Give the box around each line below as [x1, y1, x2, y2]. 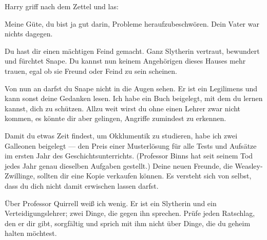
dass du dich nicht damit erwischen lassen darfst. [5, 180, 159, 191]
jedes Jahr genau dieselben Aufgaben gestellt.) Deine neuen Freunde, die [5, 160, 233, 171]
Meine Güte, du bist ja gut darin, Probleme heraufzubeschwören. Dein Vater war [5, 18, 259, 29]
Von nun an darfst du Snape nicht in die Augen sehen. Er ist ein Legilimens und [5, 83, 257, 93]
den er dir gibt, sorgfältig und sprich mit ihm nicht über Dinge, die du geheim [5, 217, 251, 228]
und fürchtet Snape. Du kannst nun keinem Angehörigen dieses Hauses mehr [5, 55, 246, 66]
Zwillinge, [5, 170, 35, 181]
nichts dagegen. [5, 28, 53, 39]
